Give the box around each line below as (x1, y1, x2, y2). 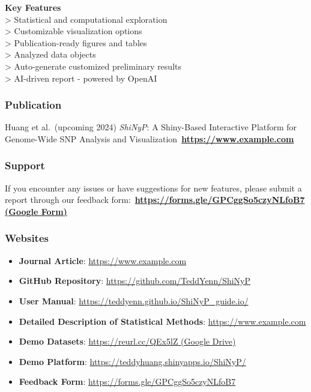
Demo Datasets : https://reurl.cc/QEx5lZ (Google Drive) (19, 335, 236, 348)
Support (5, 158, 45, 173)
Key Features (5, 1, 61, 13)
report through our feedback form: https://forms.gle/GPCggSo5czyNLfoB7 (5, 193, 305, 206)
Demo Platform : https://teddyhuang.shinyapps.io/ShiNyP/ (19, 355, 246, 367)
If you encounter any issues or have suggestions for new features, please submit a (5, 181, 302, 194)
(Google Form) (5, 205, 67, 217)
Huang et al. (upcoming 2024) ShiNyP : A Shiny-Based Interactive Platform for (5, 121, 297, 133)
